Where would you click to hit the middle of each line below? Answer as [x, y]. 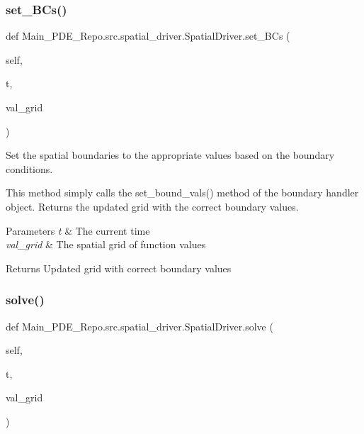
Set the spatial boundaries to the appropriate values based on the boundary [170, 155]
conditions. [29, 168]
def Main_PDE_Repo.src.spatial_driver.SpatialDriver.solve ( [140, 326]
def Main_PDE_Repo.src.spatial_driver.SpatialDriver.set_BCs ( [148, 36]
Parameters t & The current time [78, 230]
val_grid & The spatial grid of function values [106, 244]
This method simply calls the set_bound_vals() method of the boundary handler [182, 193]
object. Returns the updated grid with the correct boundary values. [152, 206]
